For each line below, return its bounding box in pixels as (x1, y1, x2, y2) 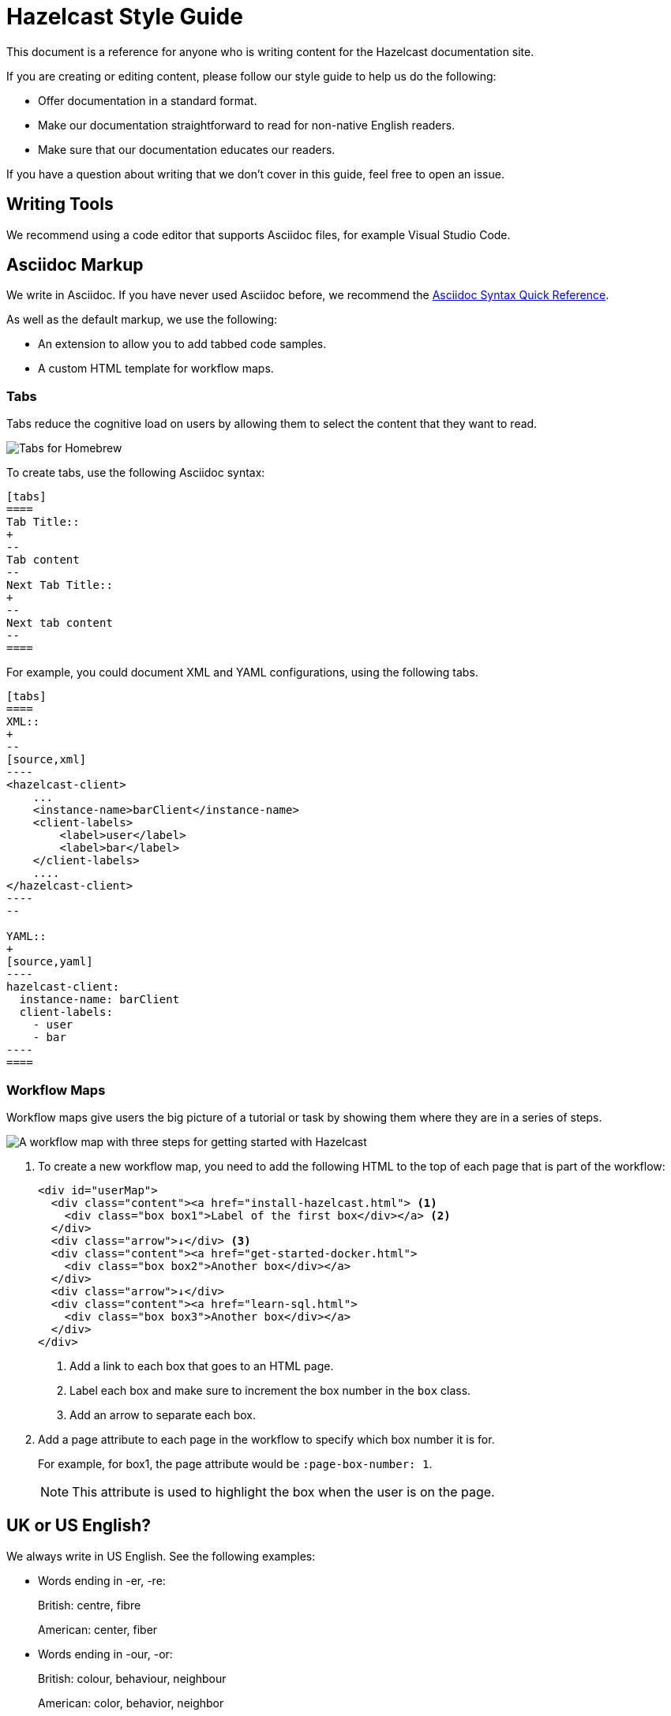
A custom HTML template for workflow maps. (38, 362, 274, 376)
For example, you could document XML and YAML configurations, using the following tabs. (6, 665, 478, 680)
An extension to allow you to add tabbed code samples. (38, 337, 327, 351)
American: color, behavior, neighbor (38, 1695, 224, 1710)
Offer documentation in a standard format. (38, 93, 257, 107)
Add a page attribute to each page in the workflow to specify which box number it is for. (38, 1432, 495, 1446)
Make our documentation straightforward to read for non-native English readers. (38, 118, 455, 132)
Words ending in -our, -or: (38, 1647, 173, 1661)
